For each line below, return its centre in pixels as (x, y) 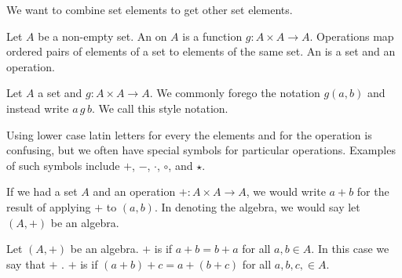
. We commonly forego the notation (235, 93)
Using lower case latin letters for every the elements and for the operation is (189, 134)
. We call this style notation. (160, 108)
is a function (212, 36)
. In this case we (350, 249)
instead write (38, 108)
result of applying (49, 206)
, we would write (286, 191)
